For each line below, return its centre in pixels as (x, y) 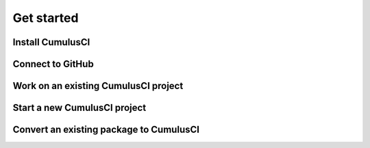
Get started (46, 18)
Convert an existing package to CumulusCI (106, 130)
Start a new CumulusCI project (79, 108)
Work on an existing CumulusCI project (98, 86)
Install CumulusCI (51, 42)
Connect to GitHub (53, 64)
